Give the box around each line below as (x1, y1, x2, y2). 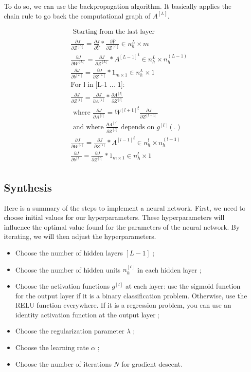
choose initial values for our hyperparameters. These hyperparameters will (4, 212, 225, 222)
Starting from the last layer (72, 28, 155, 36)
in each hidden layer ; (137, 264, 201, 274)
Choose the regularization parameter (15, 326, 125, 336)
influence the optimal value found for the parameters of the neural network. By (4, 221, 240, 232)
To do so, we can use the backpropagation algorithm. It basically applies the (4, 1, 232, 11)
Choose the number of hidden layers (15, 247, 123, 257)
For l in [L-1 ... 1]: (71, 81, 125, 88)
